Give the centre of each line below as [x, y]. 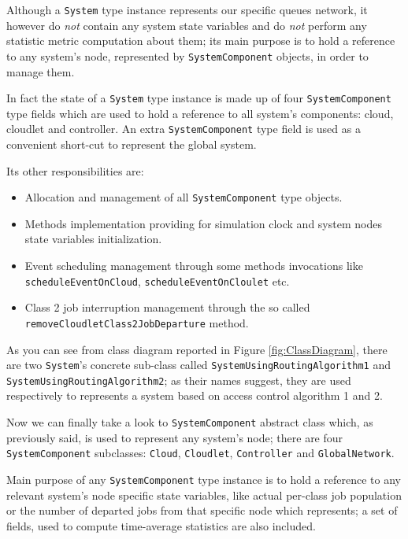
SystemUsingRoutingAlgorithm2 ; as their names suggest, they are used [179, 380]
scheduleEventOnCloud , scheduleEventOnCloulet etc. [157, 281]
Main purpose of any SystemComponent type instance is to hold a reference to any [204, 479]
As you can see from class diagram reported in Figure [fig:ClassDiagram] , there [197, 349]
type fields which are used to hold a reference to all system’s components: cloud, [200, 113]
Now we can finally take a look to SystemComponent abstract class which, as [190, 422]
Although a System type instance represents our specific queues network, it [187, 9]
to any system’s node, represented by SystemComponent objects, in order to [187, 55]
